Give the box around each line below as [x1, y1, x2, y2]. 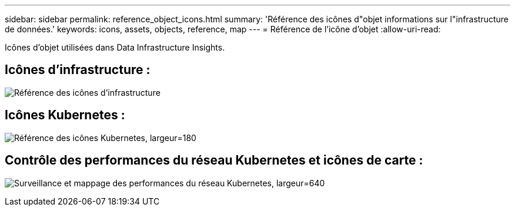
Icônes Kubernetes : [5, 108, 125, 123]
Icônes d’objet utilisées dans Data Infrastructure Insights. [5, 42, 225, 52]
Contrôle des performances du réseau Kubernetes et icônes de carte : [5, 153, 423, 168]
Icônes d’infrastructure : [5, 62, 151, 78]
